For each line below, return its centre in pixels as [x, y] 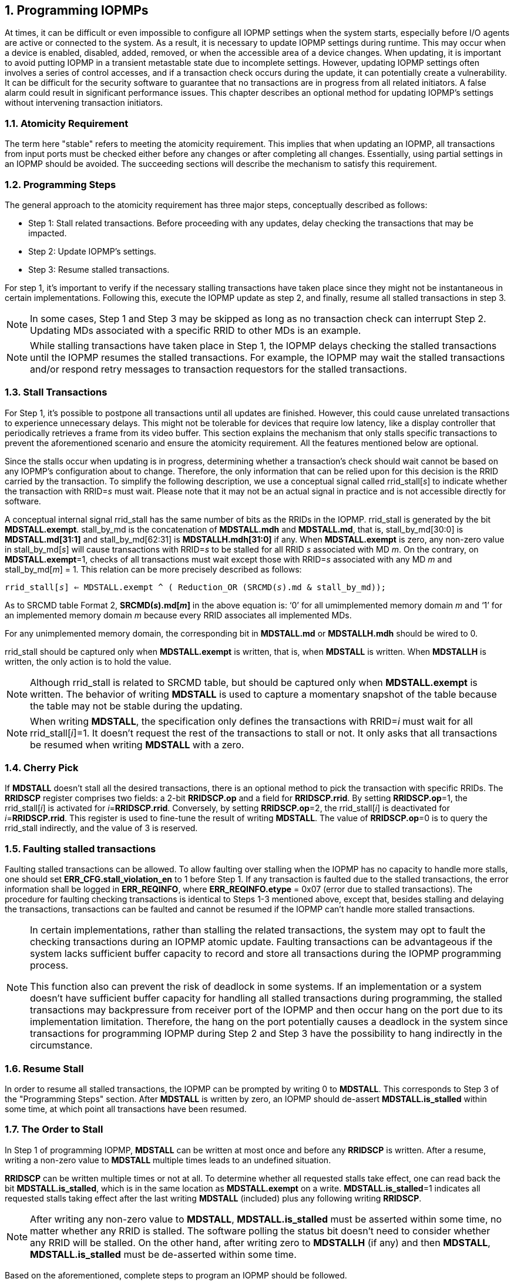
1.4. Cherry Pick [42, 768]
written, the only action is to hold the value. [88, 661]
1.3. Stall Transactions [56, 392]
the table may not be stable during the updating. [136, 706]
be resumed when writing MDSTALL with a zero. [137, 744]
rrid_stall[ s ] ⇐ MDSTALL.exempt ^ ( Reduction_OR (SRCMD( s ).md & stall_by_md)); [196, 587]
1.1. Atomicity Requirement [67, 123]
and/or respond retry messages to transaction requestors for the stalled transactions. [219, 369]
